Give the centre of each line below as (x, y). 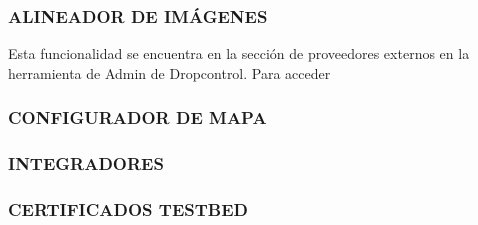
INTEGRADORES (86, 163)
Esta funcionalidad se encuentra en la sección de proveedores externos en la (239, 53)
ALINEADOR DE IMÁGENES (138, 15)
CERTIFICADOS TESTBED (128, 209)
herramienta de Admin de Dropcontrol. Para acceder (169, 72)
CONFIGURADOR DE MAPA (137, 117)
